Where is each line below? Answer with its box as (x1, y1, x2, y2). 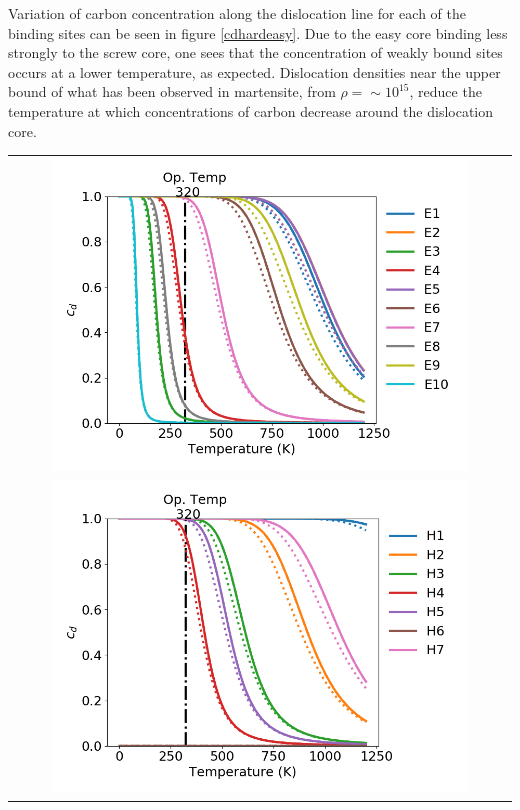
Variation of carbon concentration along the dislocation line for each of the (8, 3, 466, 23)
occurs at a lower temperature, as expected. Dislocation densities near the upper (8, 61, 501, 82)
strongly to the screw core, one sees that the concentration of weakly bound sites (8, 42, 503, 63)
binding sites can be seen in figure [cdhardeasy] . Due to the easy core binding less (8, 22, 508, 43)
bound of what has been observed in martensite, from (8, 81, 336, 102)
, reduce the (409, 81, 482, 102)
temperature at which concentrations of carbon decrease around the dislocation (8, 100, 494, 121)
